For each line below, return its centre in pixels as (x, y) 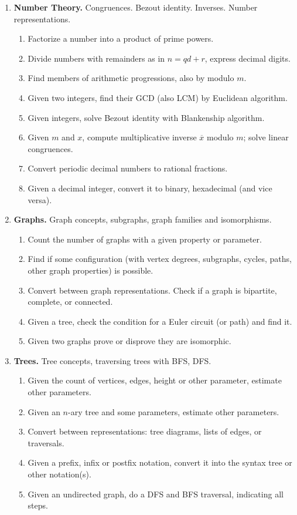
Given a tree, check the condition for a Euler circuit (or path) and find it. (160, 321)
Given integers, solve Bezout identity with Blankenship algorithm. (146, 117)
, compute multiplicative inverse (139, 137)
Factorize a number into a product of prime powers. (121, 38)
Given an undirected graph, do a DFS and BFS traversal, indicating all (156, 494)
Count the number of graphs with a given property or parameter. (145, 239)
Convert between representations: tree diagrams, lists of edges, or (145, 431)
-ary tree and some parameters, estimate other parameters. (174, 411)
